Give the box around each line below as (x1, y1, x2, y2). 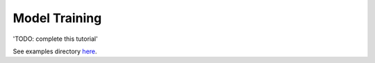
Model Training (12, 10, 102, 26)
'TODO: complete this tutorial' (12, 35, 99, 43)
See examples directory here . (12, 47, 97, 55)
